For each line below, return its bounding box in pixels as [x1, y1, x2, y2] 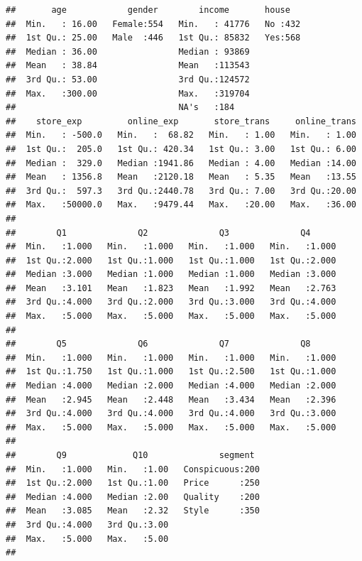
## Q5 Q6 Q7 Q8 [6, 339, 311, 349]
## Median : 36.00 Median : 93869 [6, 46, 250, 57]
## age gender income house [6, 5, 290, 15]
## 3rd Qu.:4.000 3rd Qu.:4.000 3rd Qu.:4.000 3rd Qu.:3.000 [6, 408, 336, 419]
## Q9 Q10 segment [6, 450, 255, 460]
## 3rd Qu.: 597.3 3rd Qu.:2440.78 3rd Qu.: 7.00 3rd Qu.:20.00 [6, 185, 356, 196]
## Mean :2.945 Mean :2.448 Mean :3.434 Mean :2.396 [6, 394, 336, 405]
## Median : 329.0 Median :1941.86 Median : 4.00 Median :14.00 [6, 158, 356, 168]
